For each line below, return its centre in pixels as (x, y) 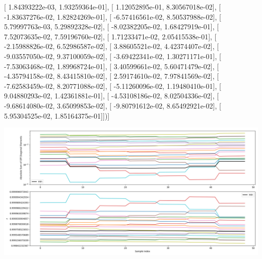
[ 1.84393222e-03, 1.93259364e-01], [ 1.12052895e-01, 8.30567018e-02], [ (113, 7)
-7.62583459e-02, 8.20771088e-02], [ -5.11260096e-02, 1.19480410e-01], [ (113, 86)
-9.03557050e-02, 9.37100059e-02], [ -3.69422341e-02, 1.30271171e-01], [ (113, 56)
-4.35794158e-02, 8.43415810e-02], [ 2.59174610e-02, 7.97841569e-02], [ (112, 76)
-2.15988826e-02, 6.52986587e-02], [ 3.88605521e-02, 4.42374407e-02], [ (112, 46)
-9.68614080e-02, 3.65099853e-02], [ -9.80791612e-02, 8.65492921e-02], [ (113, 105)
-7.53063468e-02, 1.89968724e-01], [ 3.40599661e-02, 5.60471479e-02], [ (112, 66)
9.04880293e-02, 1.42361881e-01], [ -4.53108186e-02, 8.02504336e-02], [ (112, 96)
